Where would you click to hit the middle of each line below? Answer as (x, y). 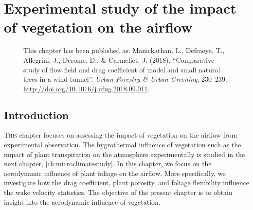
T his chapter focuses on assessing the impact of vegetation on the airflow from (121, 135)
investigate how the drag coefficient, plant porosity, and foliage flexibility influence (126, 183)
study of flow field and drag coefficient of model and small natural (122, 69)
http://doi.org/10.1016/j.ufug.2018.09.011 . (87, 88)
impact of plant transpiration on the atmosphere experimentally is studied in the (125, 154)
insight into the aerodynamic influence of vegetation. (82, 201)
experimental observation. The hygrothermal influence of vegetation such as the (123, 145)
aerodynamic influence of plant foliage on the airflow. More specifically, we (115, 173)
